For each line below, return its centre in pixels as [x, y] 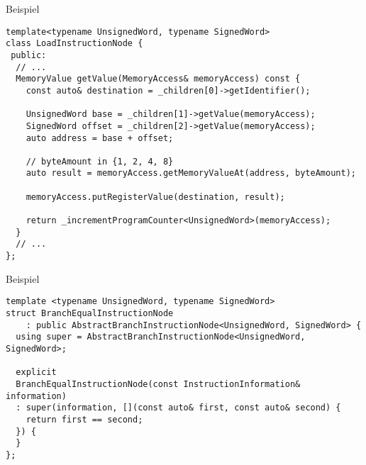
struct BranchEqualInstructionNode [90, 313]
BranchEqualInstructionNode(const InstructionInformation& [158, 384]
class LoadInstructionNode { [74, 44]
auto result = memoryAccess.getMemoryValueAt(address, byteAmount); [191, 173]
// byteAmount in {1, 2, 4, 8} [100, 161]
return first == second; [84, 419]
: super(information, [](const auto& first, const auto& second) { [178, 408]
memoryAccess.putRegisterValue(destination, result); [155, 197]
